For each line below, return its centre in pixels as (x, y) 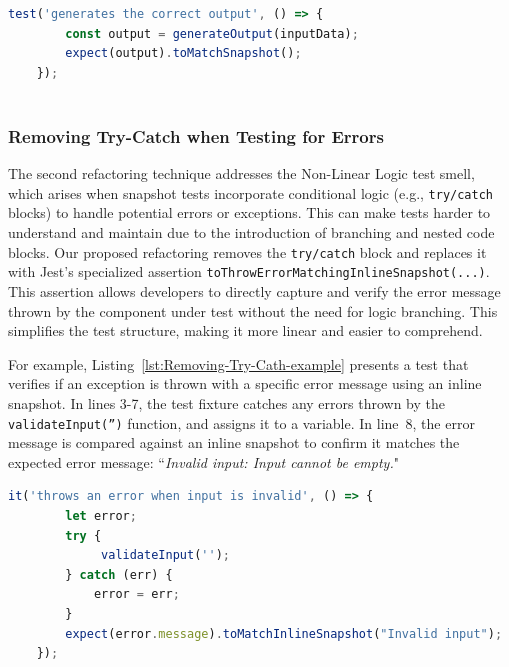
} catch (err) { (119, 574)
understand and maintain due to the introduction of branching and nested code (251, 232)
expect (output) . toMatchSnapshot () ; (183, 53)
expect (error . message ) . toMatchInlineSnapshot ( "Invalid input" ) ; (284, 633)
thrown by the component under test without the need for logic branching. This (253, 310)
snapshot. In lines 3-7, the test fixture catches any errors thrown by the (226, 402)
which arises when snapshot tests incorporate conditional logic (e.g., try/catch (251, 192)
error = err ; (136, 594)
